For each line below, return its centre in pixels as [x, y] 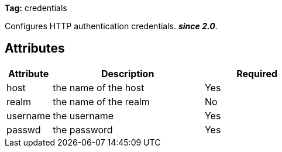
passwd [24, 129]
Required [257, 73]
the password [83, 129]
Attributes [35, 49]
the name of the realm [101, 101]
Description [128, 73]
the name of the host [99, 87]
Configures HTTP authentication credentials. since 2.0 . [111, 26]
